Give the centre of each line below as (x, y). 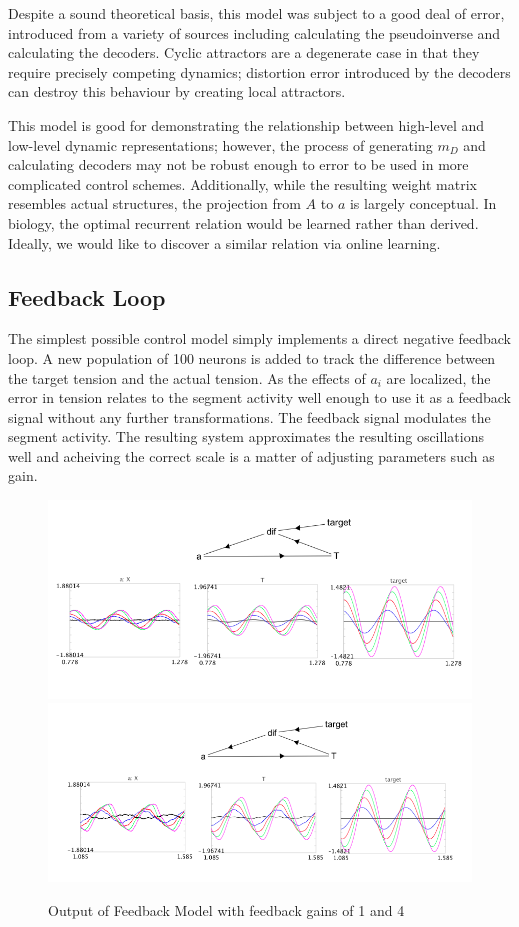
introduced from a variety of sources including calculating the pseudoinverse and (254, 32)
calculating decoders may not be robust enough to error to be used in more (238, 164)
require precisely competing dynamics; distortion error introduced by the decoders (259, 71)
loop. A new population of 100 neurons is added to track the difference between (252, 357)
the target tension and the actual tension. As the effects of (187, 377)
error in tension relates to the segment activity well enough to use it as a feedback (259, 397)
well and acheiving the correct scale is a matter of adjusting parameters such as (251, 455)
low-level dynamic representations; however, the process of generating (220, 144)
